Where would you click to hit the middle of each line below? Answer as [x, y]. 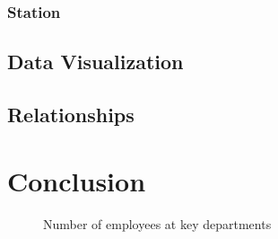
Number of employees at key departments [157, 223]
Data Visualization [96, 62]
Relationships [71, 115]
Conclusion [77, 180]
